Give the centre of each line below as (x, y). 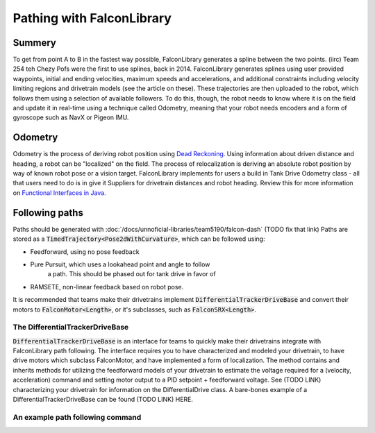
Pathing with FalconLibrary (92, 18)
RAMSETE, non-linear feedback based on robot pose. (107, 287)
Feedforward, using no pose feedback (85, 252)
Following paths (48, 213)
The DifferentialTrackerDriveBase (71, 328)
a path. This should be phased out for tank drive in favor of (132, 274)
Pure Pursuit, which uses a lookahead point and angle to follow (120, 264)
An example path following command (77, 417)
